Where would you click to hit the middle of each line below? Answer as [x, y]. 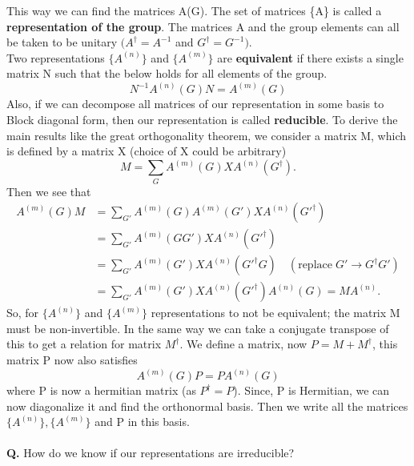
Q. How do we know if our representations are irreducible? [151, 453]
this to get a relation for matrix [84, 344]
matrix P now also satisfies [72, 360]
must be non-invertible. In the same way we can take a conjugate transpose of [198, 328]
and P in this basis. [142, 422]
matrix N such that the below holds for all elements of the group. [167, 73]
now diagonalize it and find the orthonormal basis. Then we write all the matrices [207, 406]
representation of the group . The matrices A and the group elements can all [203, 26]
